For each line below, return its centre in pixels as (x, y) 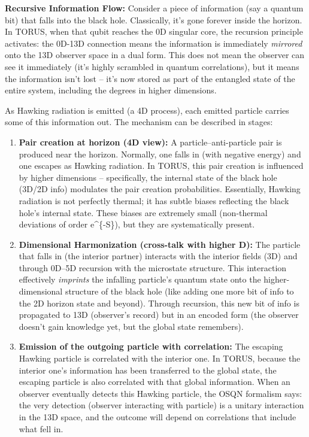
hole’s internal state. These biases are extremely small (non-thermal (143, 212)
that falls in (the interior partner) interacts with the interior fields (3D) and (158, 256)
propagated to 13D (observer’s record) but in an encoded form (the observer (159, 315)
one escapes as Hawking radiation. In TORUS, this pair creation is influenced (161, 166)
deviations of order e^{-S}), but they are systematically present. (137, 224)
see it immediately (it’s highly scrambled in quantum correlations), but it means (152, 66)
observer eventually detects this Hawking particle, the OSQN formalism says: (160, 393)
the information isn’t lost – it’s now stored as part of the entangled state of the (150, 78)
